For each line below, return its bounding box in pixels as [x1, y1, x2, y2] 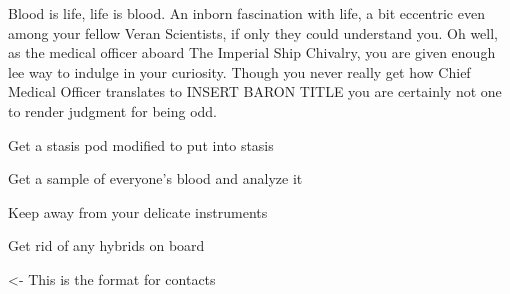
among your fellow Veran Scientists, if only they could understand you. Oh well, [8, 22, 498, 43]
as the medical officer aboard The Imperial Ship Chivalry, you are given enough [8, 42, 496, 63]
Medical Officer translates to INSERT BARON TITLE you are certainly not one [8, 81, 502, 102]
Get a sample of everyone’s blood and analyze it [8, 168, 303, 189]
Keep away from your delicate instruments [8, 201, 268, 222]
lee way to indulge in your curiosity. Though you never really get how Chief [8, 61, 471, 82]
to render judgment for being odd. [8, 100, 217, 121]
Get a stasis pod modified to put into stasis [8, 134, 274, 155]
